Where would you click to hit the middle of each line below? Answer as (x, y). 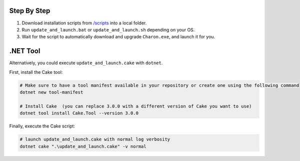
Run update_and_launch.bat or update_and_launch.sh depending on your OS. (108, 29)
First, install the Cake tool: (36, 72)
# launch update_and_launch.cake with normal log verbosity (95, 139)
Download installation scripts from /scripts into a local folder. (84, 23)
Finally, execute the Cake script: (42, 126)
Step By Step (30, 11)
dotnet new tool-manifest (51, 92)
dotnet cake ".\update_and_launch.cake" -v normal (83, 146)
